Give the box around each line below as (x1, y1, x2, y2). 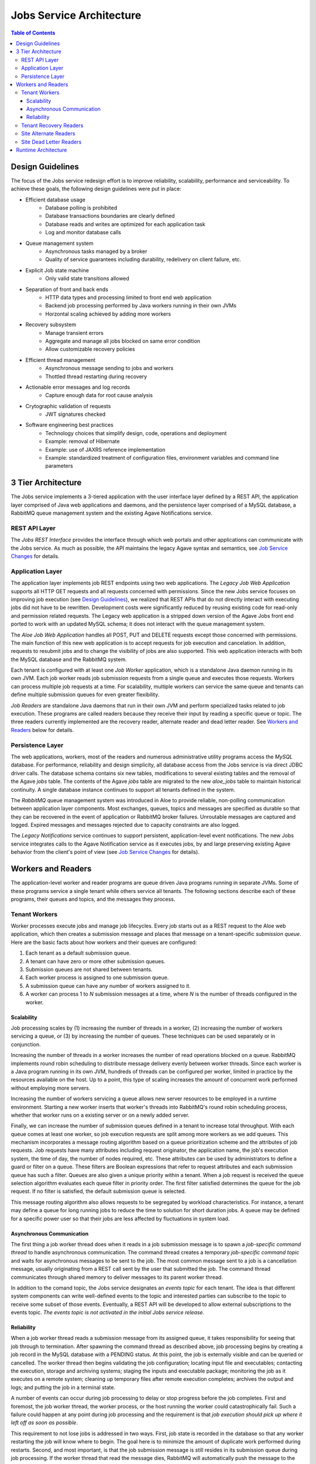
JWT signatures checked (45, 411, 106, 418)
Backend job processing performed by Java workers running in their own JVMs (45, 302, 237, 309)
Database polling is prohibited (45, 204, 117, 211)
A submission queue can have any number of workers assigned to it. (25, 982, 191, 989)
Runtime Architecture (16, 146, 67, 153)
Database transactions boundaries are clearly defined (45, 213, 175, 220)
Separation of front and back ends (25, 286, 108, 293)
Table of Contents (11, 29, 56, 36)
